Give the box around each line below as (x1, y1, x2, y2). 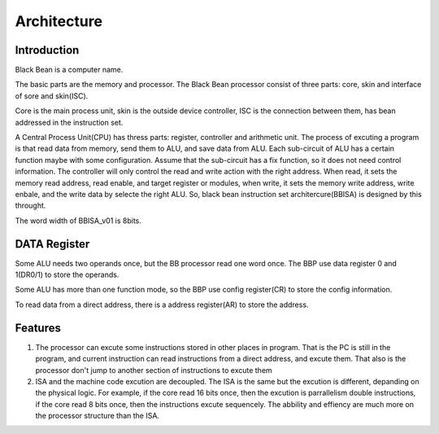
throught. (15, 200, 46, 211)
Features (15, 321, 61, 335)
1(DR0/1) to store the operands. (15, 270, 120, 280)
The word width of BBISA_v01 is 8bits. (15, 216, 142, 226)
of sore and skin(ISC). (15, 90, 89, 101)
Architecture (15, 12, 103, 30)
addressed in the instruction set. (15, 117, 124, 127)
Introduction (15, 43, 80, 57)
